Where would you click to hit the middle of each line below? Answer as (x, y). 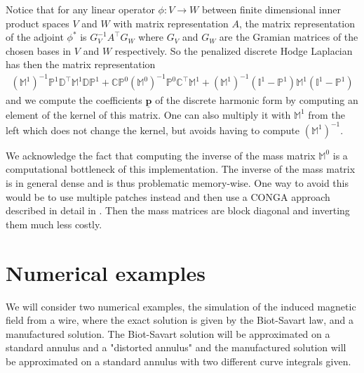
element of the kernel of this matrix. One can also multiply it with (148, 114)
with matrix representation (171, 23)
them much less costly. (54, 224)
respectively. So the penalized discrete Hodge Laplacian (234, 50)
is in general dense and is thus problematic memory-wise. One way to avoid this (177, 183)
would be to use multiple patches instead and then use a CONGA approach (168, 196)
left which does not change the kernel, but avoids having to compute (153, 130)
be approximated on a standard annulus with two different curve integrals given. (178, 361)
